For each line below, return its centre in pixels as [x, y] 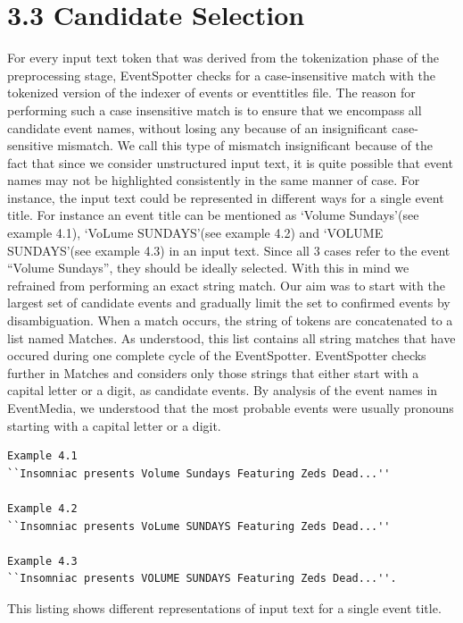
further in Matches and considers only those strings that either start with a [213, 372]
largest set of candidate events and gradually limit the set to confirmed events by [229, 303]
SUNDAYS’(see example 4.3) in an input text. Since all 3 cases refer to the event [229, 250]
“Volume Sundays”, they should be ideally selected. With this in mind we [208, 268]
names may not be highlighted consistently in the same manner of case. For [214, 180]
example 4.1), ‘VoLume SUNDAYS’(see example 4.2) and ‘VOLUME [195, 233]
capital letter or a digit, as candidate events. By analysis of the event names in [223, 390]
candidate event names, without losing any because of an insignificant [198, 127]
